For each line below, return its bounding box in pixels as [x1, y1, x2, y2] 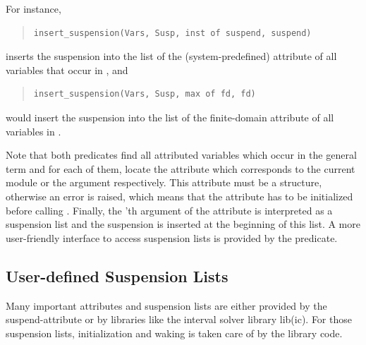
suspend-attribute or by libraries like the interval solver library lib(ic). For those [6, 312, 352, 327]
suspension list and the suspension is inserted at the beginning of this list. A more [6, 217, 360, 231]
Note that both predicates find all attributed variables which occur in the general [6, 147, 357, 162]
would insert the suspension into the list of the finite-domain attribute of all [6, 109, 334, 124]
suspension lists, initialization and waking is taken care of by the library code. [6, 325, 343, 340]
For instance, [6, 1, 61, 16]
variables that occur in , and [6, 62, 128, 77]
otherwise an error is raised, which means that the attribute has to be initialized [6, 188, 353, 203]
